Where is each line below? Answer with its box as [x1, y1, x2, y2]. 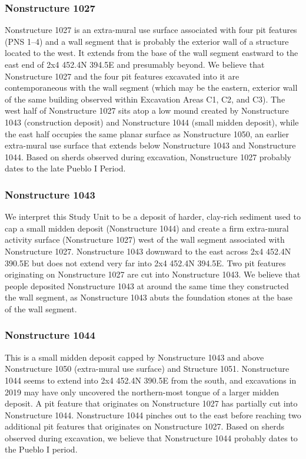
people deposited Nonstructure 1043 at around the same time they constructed [5, 279, 289, 292]
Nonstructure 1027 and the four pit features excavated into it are [5, 70, 240, 82]
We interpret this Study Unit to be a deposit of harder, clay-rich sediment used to [5, 210, 301, 223]
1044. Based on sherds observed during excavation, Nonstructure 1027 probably [5, 150, 291, 163]
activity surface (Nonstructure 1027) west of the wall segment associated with [5, 233, 285, 246]
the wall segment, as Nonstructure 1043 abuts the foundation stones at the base [5, 291, 293, 303]
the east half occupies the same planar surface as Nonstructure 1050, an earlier [5, 127, 289, 140]
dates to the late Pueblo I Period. [5, 162, 126, 174]
